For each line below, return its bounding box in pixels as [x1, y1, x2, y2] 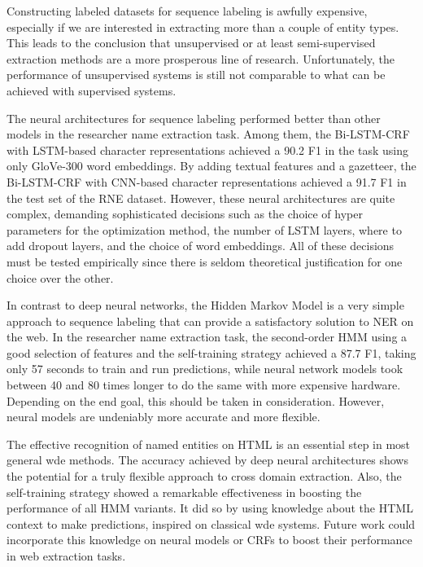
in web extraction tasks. [7, 547, 126, 564]
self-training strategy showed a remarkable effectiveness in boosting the [7, 483, 362, 500]
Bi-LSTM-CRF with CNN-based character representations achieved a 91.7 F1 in [7, 173, 407, 190]
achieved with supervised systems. [7, 81, 177, 99]
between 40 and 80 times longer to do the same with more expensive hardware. [7, 376, 401, 393]
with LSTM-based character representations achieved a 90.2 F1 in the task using [7, 141, 409, 158]
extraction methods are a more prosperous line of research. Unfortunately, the [7, 50, 395, 67]
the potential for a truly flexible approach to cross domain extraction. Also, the [7, 468, 402, 485]
